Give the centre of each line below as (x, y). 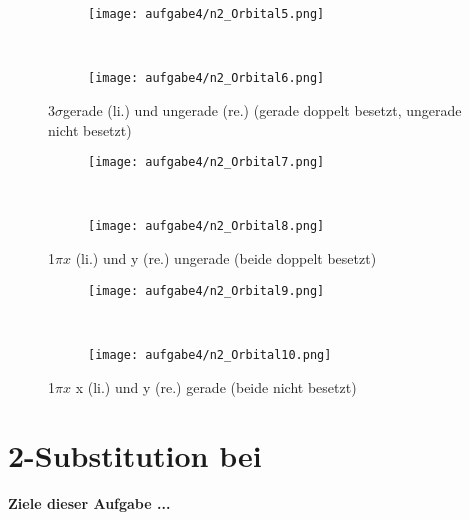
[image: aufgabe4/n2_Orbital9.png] (206, 290)
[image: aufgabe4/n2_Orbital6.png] (206, 78)
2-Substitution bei (135, 455)
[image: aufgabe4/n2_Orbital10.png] (210, 354)
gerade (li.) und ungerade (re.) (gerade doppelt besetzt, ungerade (262, 109)
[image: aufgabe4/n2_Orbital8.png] (206, 226)
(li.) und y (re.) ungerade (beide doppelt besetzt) (226, 258)
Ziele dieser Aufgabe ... (89, 503)
